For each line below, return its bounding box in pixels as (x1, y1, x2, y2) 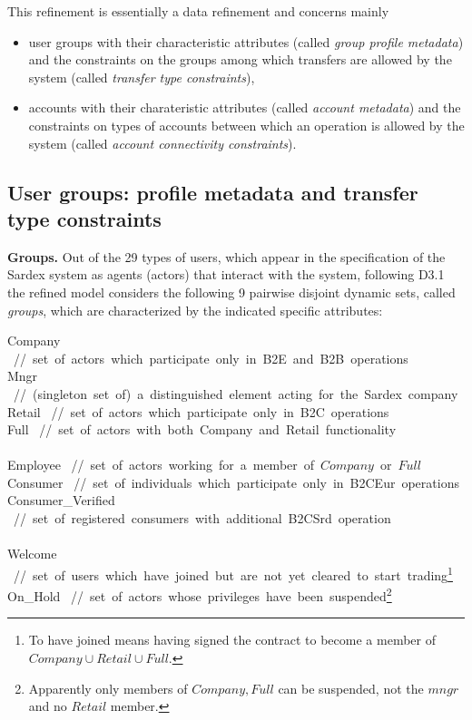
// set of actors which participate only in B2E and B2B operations (13, 348, 408, 367)
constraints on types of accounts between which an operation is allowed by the (28, 115, 465, 134)
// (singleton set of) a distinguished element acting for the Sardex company (13, 384, 458, 403)
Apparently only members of (28, 678, 188, 697)
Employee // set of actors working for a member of (7, 455, 315, 474)
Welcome (7, 544, 57, 563)
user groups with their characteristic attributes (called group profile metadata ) (28, 32, 464, 51)
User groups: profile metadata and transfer (7, 178, 418, 206)
